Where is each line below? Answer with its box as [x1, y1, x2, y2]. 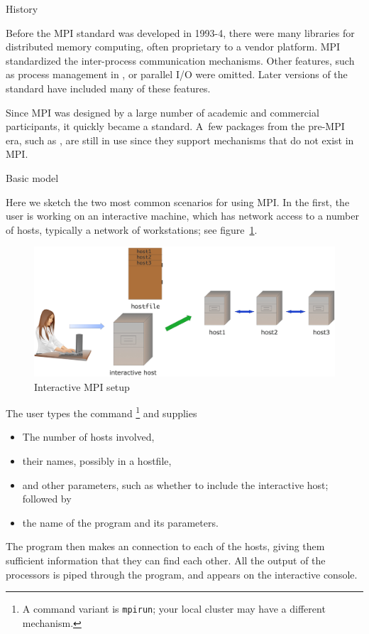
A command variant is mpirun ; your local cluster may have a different [22, 601, 326, 616]
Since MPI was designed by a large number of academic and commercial [6, 104, 319, 119]
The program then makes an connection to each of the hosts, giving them [6, 539, 325, 554]
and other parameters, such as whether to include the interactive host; [22, 477, 329, 492]
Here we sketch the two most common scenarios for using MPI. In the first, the [6, 194, 350, 209]
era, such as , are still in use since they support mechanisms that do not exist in [6, 132, 354, 147]
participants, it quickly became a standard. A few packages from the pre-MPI [6, 119, 345, 134]
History [6, 1, 38, 16]
